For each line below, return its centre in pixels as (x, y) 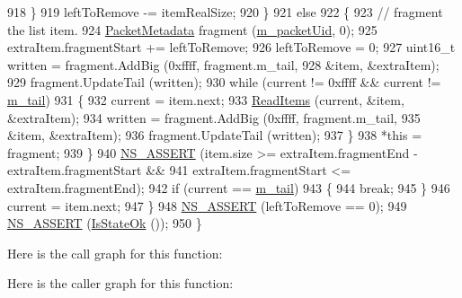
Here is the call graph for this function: (115, 253)
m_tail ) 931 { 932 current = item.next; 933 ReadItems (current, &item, (206, 99)
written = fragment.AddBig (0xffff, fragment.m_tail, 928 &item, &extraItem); (223, 64)
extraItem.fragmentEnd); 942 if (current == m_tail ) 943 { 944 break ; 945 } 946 (229, 187)
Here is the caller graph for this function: (120, 283)
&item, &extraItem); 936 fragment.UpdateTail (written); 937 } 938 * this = (215, 135)
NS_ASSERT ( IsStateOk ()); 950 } (105, 223)
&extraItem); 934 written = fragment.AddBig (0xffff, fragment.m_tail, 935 (214, 117)
